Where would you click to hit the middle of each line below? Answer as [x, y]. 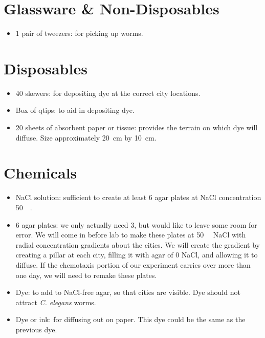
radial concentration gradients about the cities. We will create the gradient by [138, 244]
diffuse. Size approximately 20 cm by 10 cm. [86, 137]
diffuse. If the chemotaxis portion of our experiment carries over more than [133, 264]
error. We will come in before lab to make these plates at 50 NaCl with [131, 235]
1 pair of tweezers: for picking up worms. [79, 33]
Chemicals [40, 173]
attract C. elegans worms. [56, 302]
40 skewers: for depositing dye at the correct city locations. [108, 93]
